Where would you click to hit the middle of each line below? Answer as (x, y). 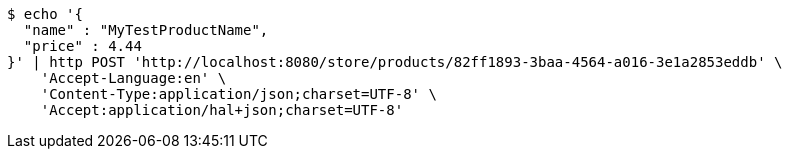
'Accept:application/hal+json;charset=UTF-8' (222, 110)
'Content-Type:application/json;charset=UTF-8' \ (238, 94)
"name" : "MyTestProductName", (146, 30)
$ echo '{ (45, 14)
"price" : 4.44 (82, 46)
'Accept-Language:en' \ (133, 78)
